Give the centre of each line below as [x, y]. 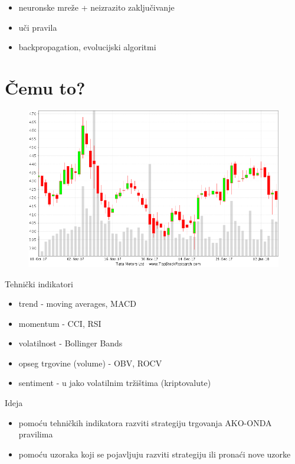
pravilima [36, 434]
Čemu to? [45, 87]
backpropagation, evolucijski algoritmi [87, 47]
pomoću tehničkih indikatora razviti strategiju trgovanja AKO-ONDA [145, 422]
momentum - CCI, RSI [60, 323]
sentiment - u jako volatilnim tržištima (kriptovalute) [115, 383]
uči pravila [38, 27]
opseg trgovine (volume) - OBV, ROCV [90, 363]
